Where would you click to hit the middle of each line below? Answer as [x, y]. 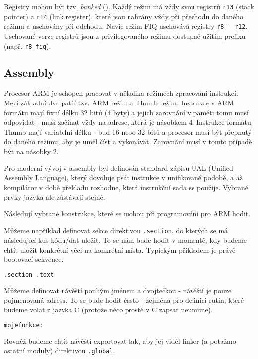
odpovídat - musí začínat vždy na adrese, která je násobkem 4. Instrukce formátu [128, 122]
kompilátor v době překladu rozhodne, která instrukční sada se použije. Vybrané [126, 187]
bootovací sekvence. [34, 259]
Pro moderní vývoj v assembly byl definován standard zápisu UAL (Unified [119, 168]
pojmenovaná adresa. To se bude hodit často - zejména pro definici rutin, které [124, 300]
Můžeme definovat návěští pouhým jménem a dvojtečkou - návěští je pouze [118, 290]
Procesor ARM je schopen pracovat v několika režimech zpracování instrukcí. [121, 93]
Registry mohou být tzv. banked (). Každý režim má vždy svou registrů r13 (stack [129, 6]
